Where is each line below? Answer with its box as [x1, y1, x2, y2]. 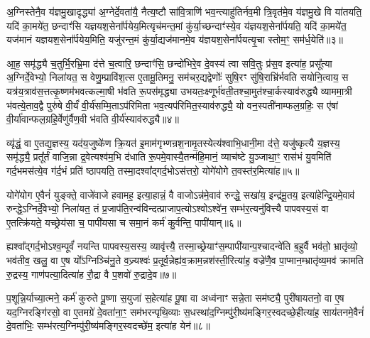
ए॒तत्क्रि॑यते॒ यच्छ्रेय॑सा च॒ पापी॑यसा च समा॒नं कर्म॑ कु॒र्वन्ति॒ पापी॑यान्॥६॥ [6, 214, 241, 229]
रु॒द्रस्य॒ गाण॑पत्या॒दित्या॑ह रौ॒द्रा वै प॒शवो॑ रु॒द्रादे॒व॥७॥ [6, 266, 177, 281]
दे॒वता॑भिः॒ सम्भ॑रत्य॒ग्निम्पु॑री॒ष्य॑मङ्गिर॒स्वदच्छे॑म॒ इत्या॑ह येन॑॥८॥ [6, 318, 210, 333]
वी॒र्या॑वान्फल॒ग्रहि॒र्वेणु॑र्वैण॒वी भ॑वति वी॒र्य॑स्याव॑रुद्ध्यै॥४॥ [6, 111, 180, 126]
